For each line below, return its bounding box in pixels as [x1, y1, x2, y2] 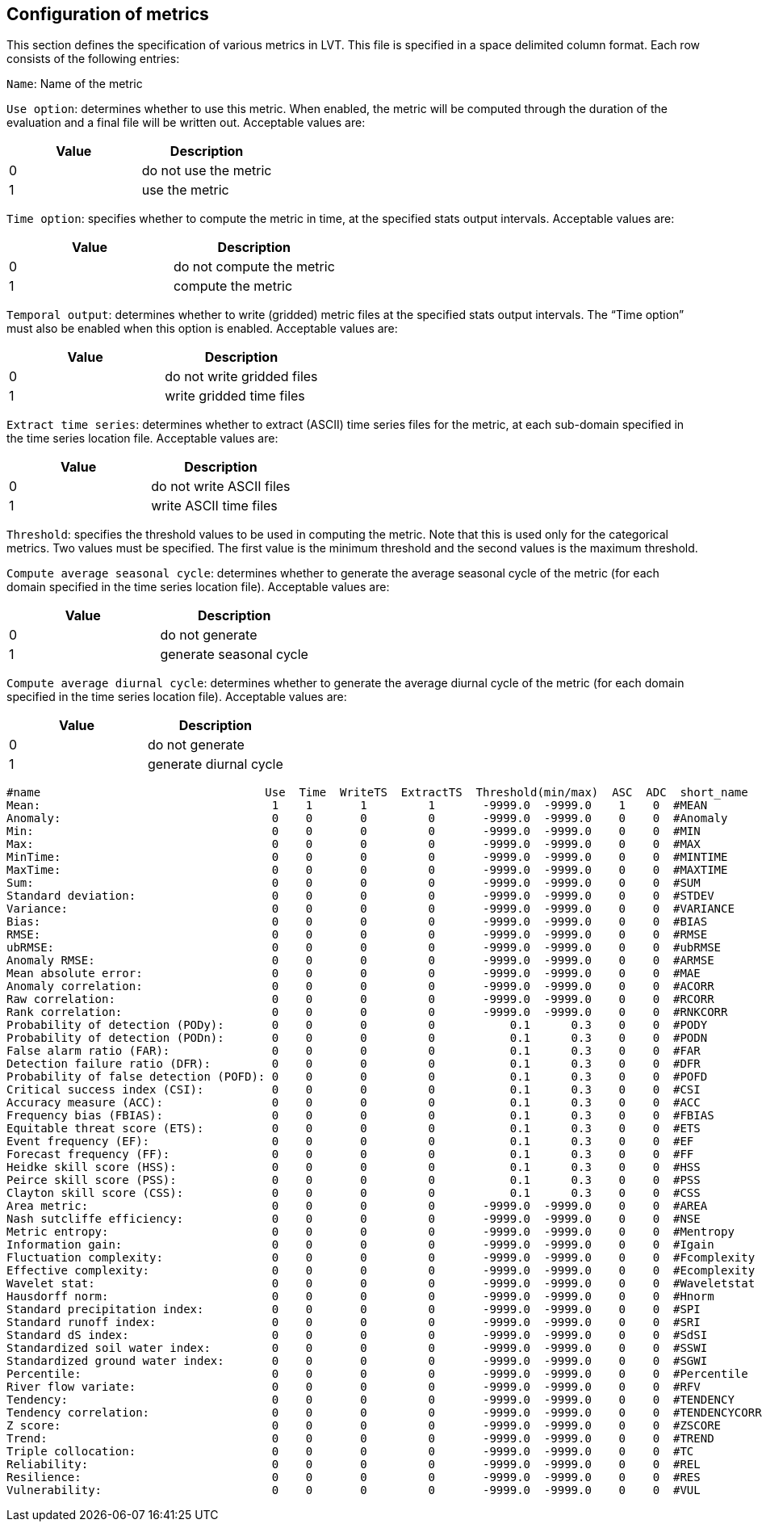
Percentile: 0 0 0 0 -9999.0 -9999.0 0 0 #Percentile [6, 1367, 748, 1381]
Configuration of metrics [6, 4, 209, 24]
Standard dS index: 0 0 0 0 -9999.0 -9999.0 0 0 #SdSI [6, 1329, 708, 1342]
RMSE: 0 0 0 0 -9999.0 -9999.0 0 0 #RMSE [6, 928, 708, 942]
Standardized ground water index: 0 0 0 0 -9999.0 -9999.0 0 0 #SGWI [6, 1354, 708, 1368]
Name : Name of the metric [6, 77, 143, 91]
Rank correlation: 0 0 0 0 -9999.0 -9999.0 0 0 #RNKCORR [6, 1005, 728, 1019]
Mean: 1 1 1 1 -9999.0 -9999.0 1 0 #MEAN [6, 799, 708, 812]
